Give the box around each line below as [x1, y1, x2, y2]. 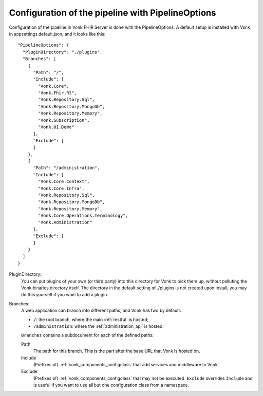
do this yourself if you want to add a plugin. [21, 292, 108, 298]
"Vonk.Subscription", [38, 117, 90, 123]
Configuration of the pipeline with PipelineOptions [9, 7, 216, 18]
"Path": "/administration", [33, 165, 100, 170]
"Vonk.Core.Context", [38, 179, 90, 185]
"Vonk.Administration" [38, 220, 93, 225]
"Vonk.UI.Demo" [38, 124, 75, 130]
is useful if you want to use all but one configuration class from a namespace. [33, 382, 189, 388]
